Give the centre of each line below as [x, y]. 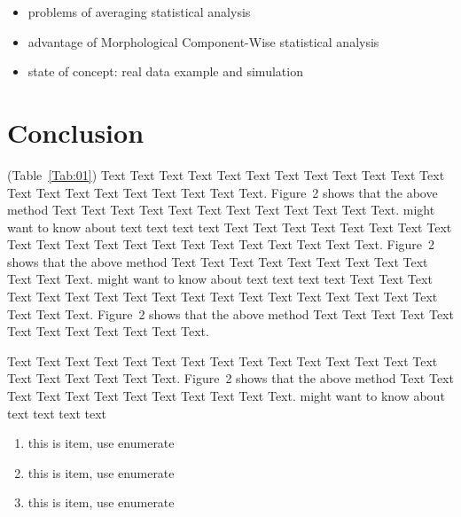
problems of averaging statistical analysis [139, 12]
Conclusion [76, 132]
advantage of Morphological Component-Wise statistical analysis [203, 41]
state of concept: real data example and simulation [165, 71]
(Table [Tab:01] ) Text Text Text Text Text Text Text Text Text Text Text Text [226, 174]
